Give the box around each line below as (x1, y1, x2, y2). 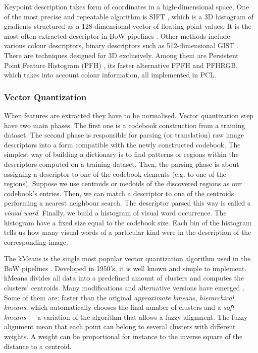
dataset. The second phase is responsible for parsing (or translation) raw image (4, 130, 244, 140)
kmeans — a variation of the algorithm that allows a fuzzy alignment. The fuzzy (4, 311, 248, 322)
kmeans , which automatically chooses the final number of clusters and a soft (4, 302, 234, 312)
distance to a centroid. (4, 341, 72, 351)
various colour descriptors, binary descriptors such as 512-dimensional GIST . (4, 40, 239, 51)
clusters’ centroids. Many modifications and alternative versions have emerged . (4, 282, 245, 293)
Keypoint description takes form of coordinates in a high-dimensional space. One (4, 1, 249, 11)
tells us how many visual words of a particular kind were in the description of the (4, 227, 251, 237)
